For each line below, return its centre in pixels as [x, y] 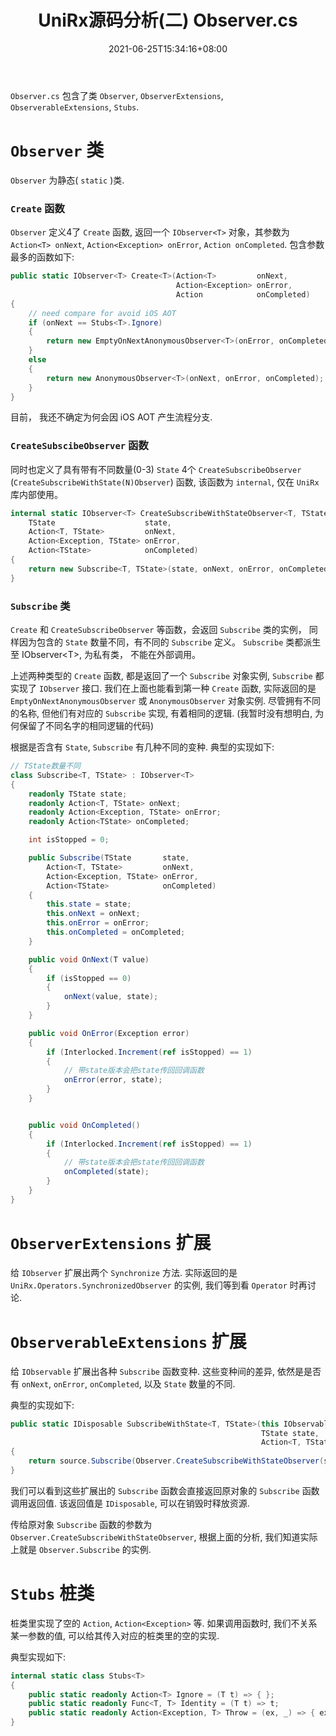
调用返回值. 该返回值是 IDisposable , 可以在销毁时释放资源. [130, 1503]
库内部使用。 [36, 494]
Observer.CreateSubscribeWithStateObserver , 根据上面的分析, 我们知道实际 [164, 1537]
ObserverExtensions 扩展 [111, 1242]
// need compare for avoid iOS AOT [102, 313]
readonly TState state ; [78, 794]
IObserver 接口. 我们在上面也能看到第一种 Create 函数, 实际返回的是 [177, 688]
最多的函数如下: [42, 257]
